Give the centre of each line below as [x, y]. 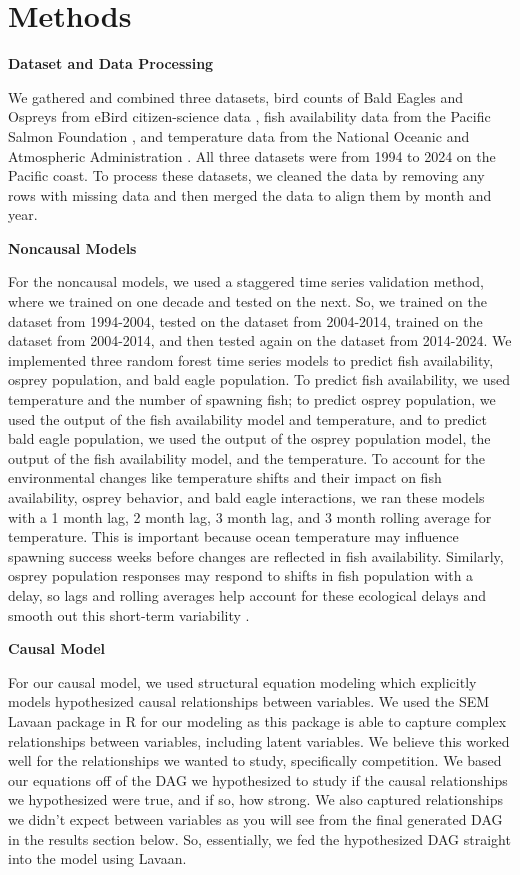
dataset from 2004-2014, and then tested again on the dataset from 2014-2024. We [260, 340]
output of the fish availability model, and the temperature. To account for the [247, 457]
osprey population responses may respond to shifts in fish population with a [241, 575]
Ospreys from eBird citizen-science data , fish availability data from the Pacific [249, 116]
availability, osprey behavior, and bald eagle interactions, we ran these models [246, 497]
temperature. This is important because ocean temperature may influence [233, 536]
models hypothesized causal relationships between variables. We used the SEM [249, 701]
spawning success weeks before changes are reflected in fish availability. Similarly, [256, 555]
